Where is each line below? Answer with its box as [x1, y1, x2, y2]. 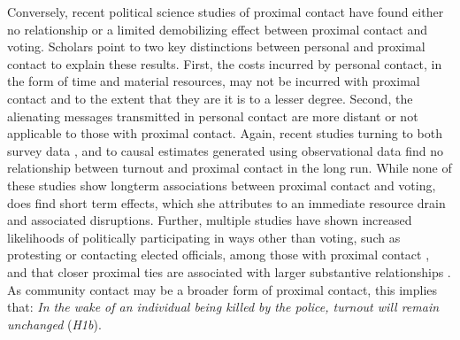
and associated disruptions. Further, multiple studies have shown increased [7, 211, 412, 229]
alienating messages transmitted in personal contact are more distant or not [7, 106, 418, 125]
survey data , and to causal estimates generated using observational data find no [7, 141, 443, 159]
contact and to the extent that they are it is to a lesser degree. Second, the [7, 89, 413, 107]
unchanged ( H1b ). [7, 314, 102, 333]
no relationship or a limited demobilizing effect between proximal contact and [7, 19, 428, 38]
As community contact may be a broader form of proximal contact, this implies [7, 280, 438, 298]
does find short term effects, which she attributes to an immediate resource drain [7, 193, 446, 212]
